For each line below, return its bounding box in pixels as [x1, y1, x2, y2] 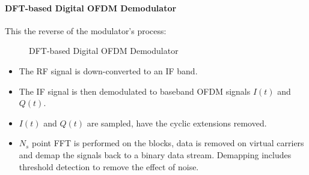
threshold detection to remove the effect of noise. [19, 160, 199, 173]
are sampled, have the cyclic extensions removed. [87, 116, 267, 129]
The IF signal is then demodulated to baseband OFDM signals [19, 85, 251, 97]
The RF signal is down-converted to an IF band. [19, 64, 198, 77]
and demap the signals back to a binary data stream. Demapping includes [19, 148, 292, 161]
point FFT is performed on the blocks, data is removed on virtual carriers [32, 137, 304, 149]
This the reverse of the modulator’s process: [5, 24, 167, 37]
